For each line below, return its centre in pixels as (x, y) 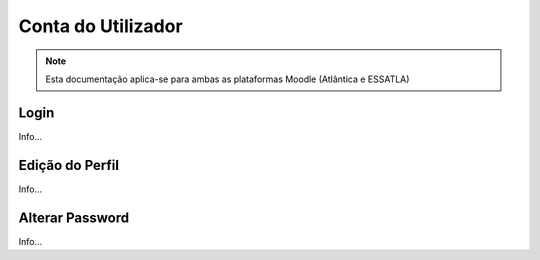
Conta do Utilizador (101, 26)
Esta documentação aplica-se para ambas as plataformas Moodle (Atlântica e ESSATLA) (227, 79)
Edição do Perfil (69, 165)
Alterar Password (74, 217)
